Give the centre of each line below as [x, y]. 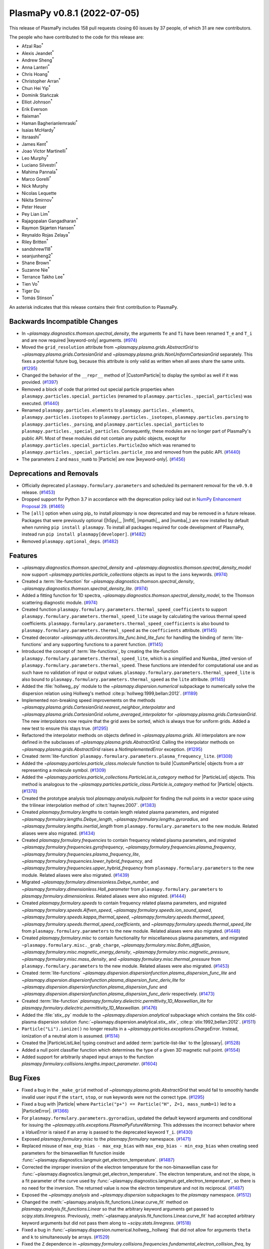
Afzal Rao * [32, 46]
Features [23, 555]
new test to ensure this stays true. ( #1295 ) [65, 728]
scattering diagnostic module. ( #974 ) [60, 603]
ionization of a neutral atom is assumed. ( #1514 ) [71, 1036]
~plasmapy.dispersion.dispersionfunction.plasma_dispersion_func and [94, 987]
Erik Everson [35, 109]
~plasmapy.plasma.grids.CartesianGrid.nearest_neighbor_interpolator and [98, 707]
